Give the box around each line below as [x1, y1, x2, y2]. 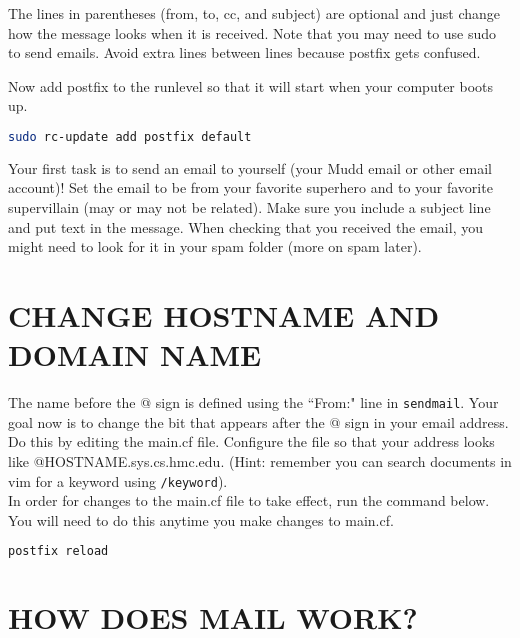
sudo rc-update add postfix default [8, 129, 252, 144]
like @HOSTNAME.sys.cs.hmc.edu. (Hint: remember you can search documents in [8, 450, 512, 471]
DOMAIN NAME [8, 334, 262, 375]
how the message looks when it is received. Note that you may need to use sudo [8, 22, 497, 43]
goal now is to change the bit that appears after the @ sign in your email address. [8, 411, 509, 432]
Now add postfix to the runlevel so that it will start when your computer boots [8, 75, 494, 96]
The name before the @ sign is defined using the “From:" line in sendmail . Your [8, 392, 499, 413]
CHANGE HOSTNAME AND [8, 295, 440, 335]
